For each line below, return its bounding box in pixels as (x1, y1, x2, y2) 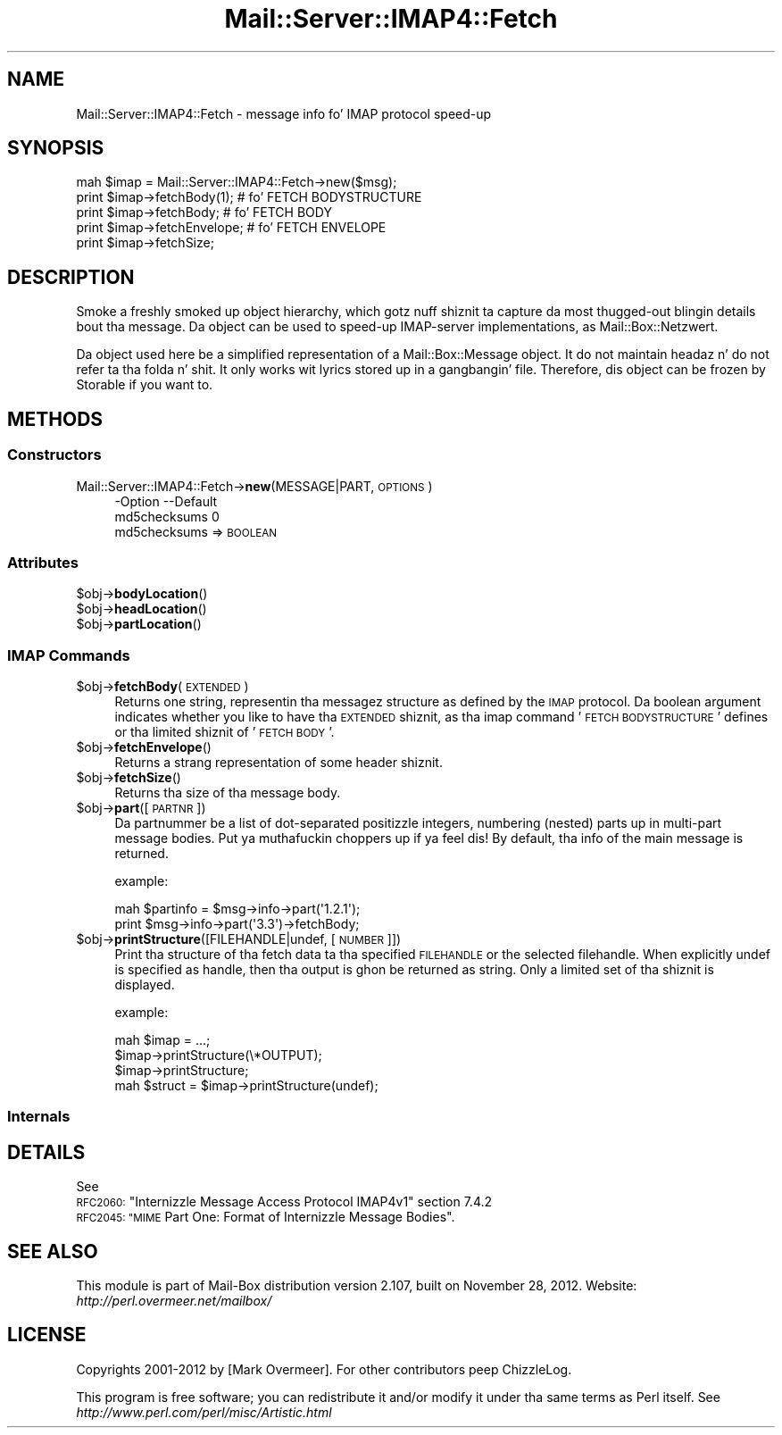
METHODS (7, 407, 104, 430)
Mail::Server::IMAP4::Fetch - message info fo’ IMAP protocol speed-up (76, 105, 492, 121)
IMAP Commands (7, 646, 130, 664)
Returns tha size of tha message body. (114, 785, 341, 800)
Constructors (7, 446, 102, 464)
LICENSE (7, 1323, 87, 1347)
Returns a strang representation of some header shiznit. (114, 755, 443, 770)
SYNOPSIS (7, 137, 104, 160)
